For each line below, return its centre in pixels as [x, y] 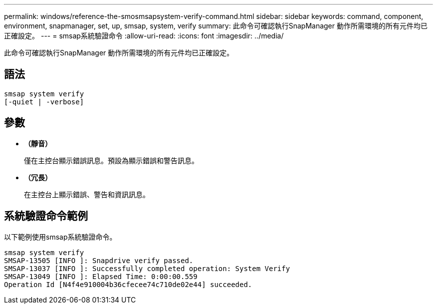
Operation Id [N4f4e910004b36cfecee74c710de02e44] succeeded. [128, 284]
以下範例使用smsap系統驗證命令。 [60, 237]
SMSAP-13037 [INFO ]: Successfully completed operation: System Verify [147, 268]
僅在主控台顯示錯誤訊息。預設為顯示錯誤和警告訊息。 [111, 160]
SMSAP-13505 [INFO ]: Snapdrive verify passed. [99, 260]
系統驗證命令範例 [46, 216]
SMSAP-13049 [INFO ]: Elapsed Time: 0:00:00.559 [101, 276]
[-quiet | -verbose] [44, 102]
